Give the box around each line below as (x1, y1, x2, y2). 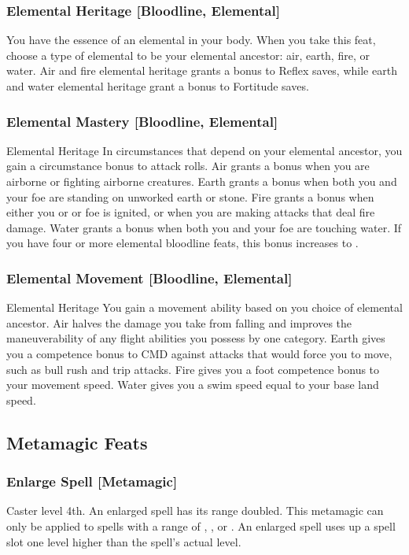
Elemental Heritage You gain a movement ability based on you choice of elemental (6, 299, 403, 316)
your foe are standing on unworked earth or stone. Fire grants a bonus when (6, 188, 374, 205)
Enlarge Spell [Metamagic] (6, 472, 178, 491)
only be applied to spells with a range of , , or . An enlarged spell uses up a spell (6, 517, 396, 534)
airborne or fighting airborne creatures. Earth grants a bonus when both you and (6, 173, 397, 189)
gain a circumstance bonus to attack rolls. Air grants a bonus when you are (6, 157, 370, 174)
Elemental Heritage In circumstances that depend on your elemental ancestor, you (6, 142, 403, 158)
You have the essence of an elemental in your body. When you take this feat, (6, 31, 376, 48)
